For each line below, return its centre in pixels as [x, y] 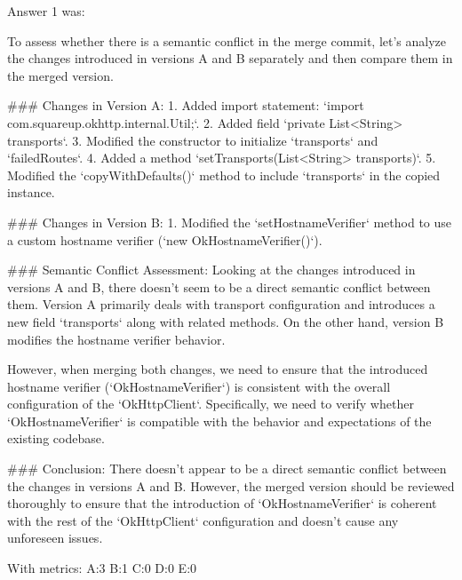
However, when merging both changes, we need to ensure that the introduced [218, 369]
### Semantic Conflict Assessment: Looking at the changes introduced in [211, 270]
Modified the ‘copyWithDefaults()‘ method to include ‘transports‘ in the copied [224, 175]
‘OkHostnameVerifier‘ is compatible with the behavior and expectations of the [219, 421]
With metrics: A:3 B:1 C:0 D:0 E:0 [102, 568]
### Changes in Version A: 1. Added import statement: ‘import [186, 105]
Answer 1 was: [46, 11]
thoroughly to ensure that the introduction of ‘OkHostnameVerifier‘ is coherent [222, 503]
